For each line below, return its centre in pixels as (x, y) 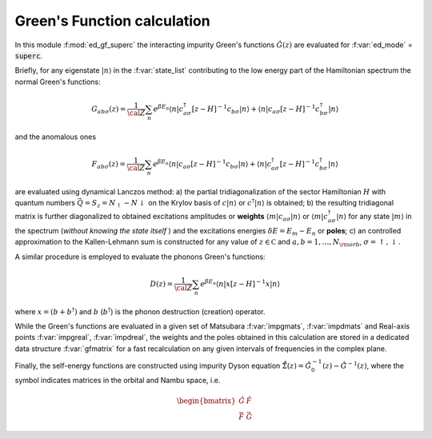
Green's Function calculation (113, 21)
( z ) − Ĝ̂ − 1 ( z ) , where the (363, 365)
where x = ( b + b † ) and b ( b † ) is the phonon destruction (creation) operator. (140, 311)
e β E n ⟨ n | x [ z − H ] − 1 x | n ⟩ (240, 283)
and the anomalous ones (55, 137)
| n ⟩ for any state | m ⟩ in (374, 217)
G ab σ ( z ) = (108, 110)
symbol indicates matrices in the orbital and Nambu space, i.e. (118, 380)
